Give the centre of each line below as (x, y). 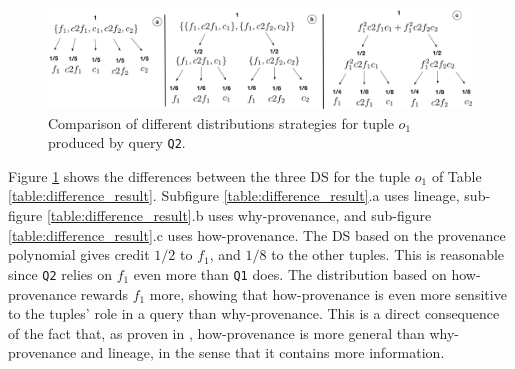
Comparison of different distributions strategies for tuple (221, 122)
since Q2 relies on (60, 273)
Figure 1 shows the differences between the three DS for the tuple (209, 175)
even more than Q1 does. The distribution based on (290, 273)
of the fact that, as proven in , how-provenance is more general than (216, 332)
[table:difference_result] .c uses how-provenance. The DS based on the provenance (257, 234)
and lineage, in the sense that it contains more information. (262, 352)
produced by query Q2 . (117, 142)
